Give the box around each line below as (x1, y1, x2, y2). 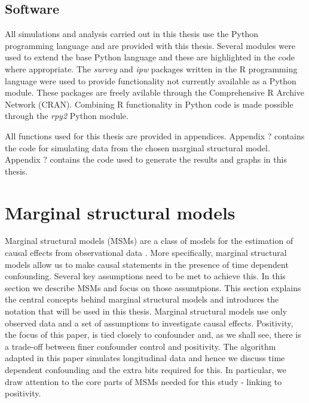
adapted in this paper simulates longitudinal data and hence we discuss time (5, 352, 285, 364)
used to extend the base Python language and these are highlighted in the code (5, 51, 295, 63)
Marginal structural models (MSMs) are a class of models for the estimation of (5, 234, 293, 247)
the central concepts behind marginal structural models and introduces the (5, 293, 279, 306)
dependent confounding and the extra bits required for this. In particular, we (5, 363, 287, 375)
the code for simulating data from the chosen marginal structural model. (5, 141, 270, 154)
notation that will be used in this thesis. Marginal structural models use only (5, 305, 287, 317)
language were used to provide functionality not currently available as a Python (5, 74, 296, 87)
